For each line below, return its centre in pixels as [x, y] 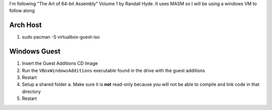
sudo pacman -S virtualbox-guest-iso [61, 37]
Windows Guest [35, 51]
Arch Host [26, 25]
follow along [22, 11]
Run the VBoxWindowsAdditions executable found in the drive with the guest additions [113, 70]
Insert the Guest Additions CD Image [60, 63]
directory [31, 91]
